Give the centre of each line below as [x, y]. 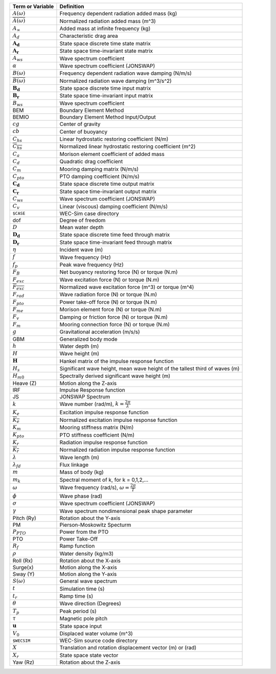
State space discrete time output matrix [107, 184]
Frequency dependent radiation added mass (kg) [118, 14]
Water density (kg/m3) [87, 553]
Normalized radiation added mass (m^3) [108, 21]
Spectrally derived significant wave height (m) [115, 376]
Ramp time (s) [76, 596]
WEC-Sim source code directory [99, 641]
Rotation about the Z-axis [90, 662]
